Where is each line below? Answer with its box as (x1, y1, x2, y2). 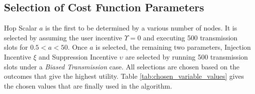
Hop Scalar (4, 23, 37, 33)
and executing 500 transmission (143, 32, 238, 42)
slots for (4, 42, 28, 52)
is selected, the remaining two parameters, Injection (95, 42, 251, 52)
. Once (68, 42, 87, 52)
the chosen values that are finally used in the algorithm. (4, 80, 172, 91)
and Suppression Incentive (38, 51, 117, 62)
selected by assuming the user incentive (4, 32, 122, 42)
